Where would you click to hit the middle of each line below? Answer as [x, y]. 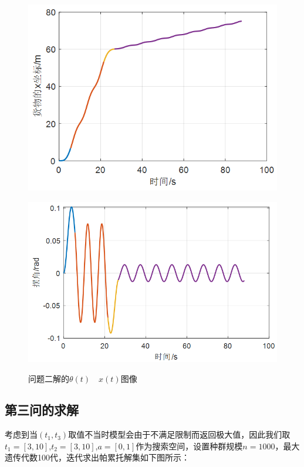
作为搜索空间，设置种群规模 [189, 446]
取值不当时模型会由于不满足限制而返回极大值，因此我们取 [179, 434]
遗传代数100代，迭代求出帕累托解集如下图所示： [97, 457]
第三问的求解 [42, 410]
